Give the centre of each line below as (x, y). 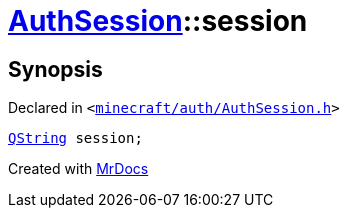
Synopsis (55, 69)
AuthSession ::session (158, 21)
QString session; (75, 138)
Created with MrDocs (78, 169)
